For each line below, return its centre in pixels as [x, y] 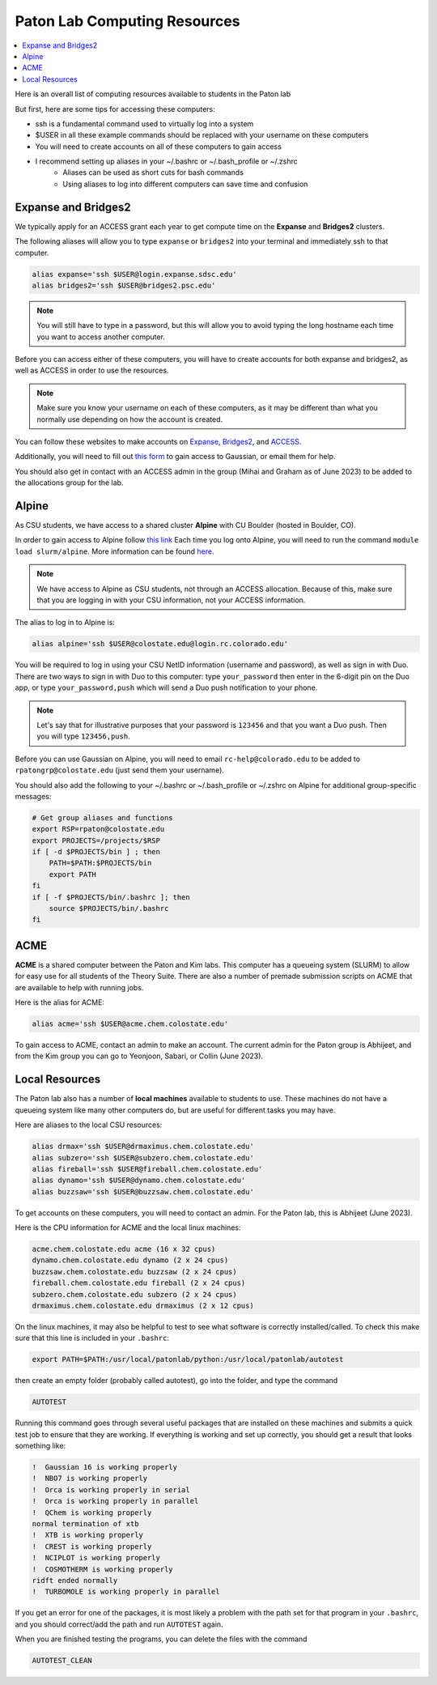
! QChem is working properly [92, 1513]
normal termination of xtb [85, 1524]
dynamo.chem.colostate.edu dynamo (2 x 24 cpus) [130, 1260]
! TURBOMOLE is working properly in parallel [126, 1592]
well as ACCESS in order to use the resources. [92, 370]
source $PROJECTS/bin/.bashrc [109, 908]
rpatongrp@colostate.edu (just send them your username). [119, 770]
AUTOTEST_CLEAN [62, 1661]
